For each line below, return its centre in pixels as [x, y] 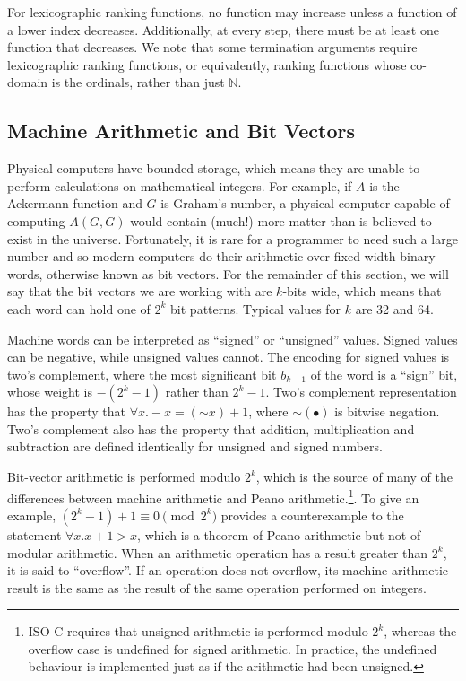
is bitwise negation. [387, 411]
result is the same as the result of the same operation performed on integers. [217, 587]
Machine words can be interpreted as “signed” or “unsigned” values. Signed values [233, 339]
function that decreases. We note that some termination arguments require [212, 47]
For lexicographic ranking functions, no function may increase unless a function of [232, 12]
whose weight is [50, 392]
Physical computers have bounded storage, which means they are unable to [214, 168]
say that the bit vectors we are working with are [140, 291]
